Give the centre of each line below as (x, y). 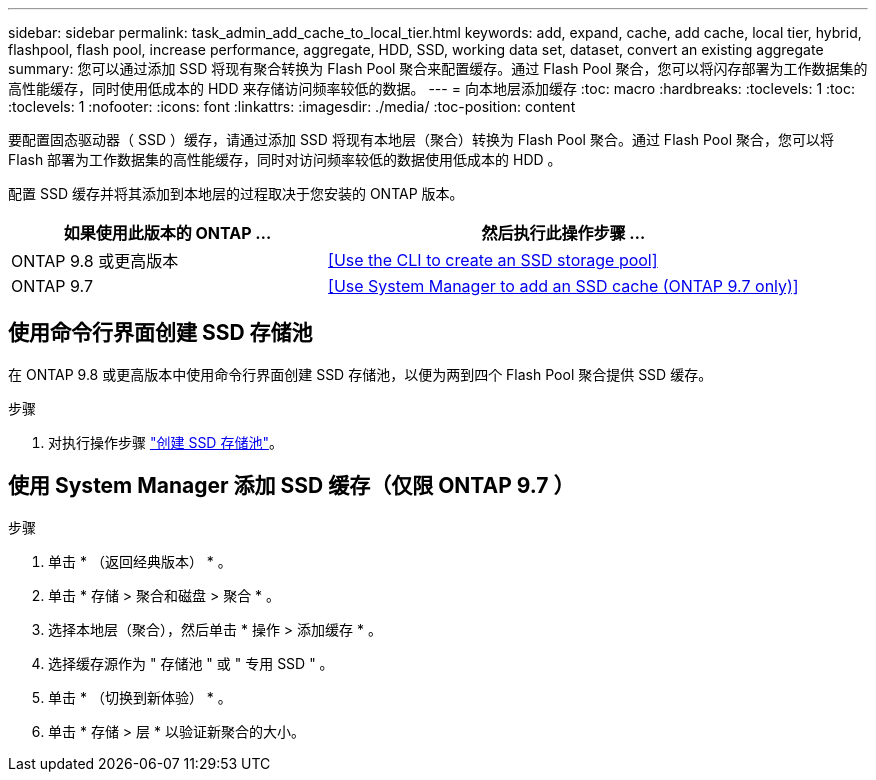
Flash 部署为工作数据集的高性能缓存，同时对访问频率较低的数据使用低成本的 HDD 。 (285, 159)
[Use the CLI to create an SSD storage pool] (493, 260)
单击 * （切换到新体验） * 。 (140, 697)
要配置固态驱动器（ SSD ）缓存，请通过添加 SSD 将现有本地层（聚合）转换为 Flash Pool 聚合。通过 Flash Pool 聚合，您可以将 (421, 139)
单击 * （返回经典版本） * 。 (140, 561)
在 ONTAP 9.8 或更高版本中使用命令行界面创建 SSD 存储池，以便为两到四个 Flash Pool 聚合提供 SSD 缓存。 (360, 374)
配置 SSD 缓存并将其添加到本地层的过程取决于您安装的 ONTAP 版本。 (236, 193)
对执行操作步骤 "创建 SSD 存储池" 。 (165, 442)
